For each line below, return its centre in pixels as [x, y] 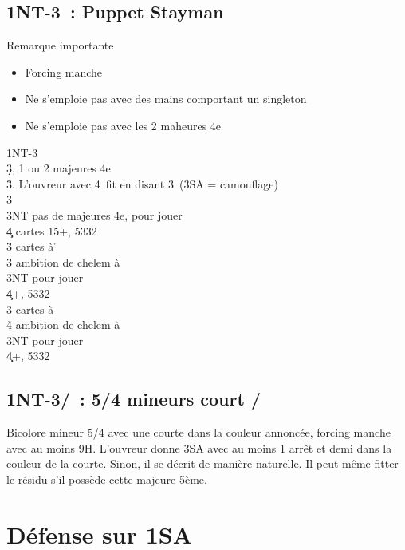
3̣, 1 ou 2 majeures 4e [59, 168]
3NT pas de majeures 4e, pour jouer [94, 214]
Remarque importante [60, 45]
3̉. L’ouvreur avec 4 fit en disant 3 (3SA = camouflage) [143, 183]
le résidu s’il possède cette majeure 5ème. [107, 479]
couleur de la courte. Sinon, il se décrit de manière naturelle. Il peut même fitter [202, 463]
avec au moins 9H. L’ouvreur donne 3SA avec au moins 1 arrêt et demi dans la [199, 447]
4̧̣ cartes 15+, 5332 [52, 230]
